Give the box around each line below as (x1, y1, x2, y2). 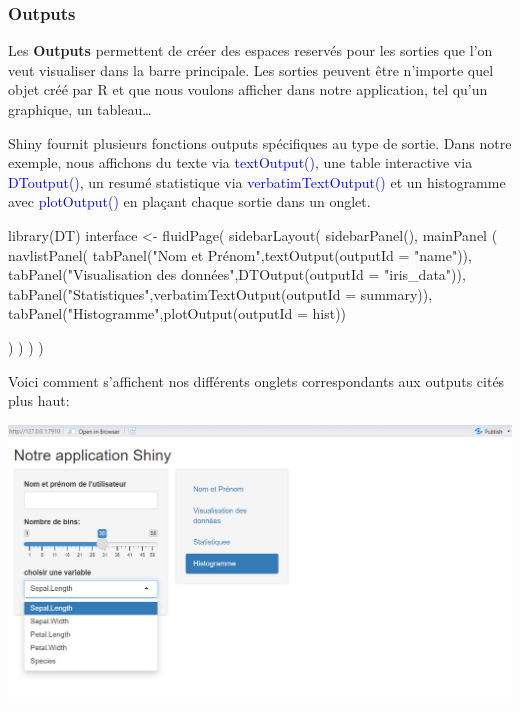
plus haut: (8, 390, 70, 411)
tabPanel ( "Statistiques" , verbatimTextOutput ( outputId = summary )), (8, 283, 433, 304)
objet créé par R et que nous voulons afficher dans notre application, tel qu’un (8, 79, 488, 100)
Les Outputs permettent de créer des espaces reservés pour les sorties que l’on (8, 40, 493, 61)
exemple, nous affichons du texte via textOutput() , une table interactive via (8, 152, 473, 173)
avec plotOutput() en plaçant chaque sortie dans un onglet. (8, 191, 371, 212)
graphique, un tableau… (8, 99, 152, 119)
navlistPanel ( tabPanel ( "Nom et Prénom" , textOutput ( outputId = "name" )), (8, 244, 472, 265)
